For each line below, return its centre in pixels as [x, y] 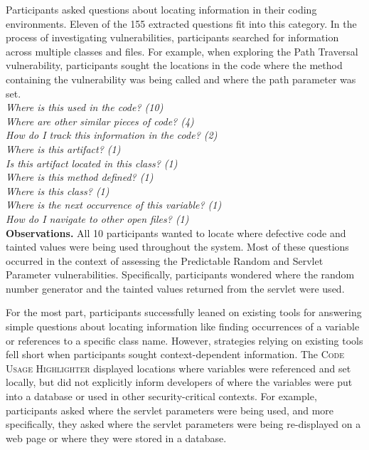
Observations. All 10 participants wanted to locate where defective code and [176, 232]
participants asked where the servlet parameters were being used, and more [170, 410]
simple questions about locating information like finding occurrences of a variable [183, 326]
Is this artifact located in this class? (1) [92, 163]
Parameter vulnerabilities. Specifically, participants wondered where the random [180, 274]
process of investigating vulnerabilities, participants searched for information [172, 37]
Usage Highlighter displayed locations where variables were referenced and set [178, 368]
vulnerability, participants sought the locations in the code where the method [174, 65]
